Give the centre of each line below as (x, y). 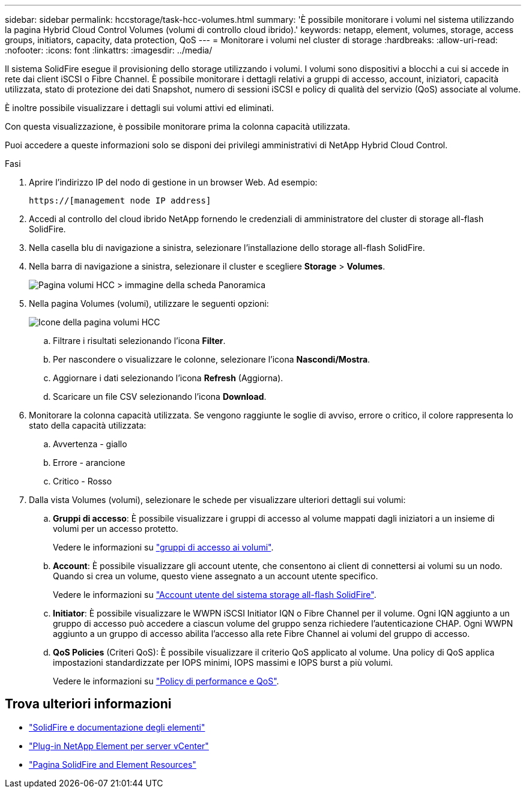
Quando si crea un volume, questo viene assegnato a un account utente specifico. (216, 576)
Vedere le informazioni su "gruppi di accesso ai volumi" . (163, 547)
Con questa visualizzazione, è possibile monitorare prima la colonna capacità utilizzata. (178, 126)
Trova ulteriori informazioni (88, 704)
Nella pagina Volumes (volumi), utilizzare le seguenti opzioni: (149, 303)
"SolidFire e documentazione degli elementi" (117, 727)
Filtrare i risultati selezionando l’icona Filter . (139, 341)
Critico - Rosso (83, 481)
